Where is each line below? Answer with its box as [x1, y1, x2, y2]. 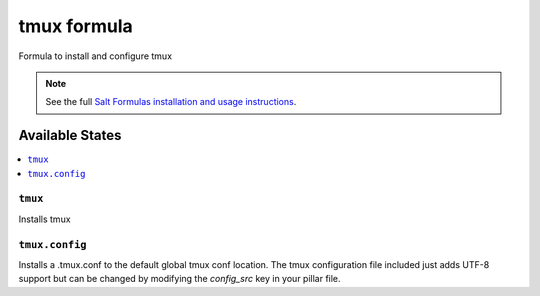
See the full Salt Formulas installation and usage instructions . [45, 96, 297, 108]
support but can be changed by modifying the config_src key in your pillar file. [18, 273, 341, 285]
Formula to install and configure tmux [18, 50, 173, 62]
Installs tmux [18, 213, 71, 225]
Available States [18, 127, 122, 144]
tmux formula [18, 15, 134, 37]
